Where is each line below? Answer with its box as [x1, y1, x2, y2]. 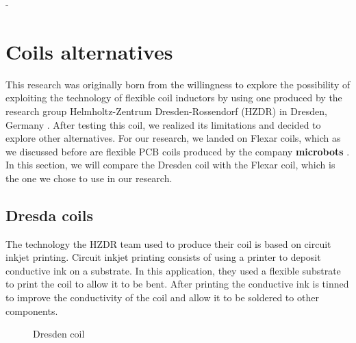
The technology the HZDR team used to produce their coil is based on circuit [5, 236, 331, 251]
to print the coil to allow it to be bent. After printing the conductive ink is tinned [5, 277, 349, 291]
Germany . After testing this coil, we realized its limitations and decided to [5, 117, 321, 131]
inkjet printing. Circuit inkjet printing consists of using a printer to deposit [5, 250, 321, 264]
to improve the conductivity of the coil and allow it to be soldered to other [5, 290, 319, 305]
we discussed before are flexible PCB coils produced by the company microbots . [5, 144, 350, 158]
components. [5, 303, 58, 318]
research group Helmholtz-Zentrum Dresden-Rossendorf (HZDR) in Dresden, [5, 103, 327, 118]
